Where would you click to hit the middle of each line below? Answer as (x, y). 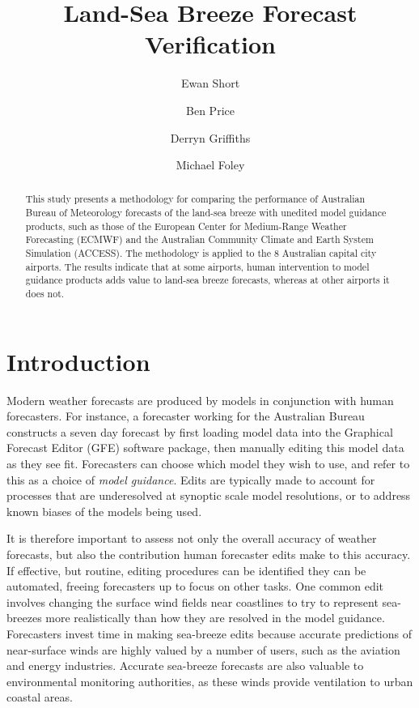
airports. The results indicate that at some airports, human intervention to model (197, 266)
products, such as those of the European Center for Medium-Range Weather (186, 226)
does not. (45, 294)
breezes (24, 618)
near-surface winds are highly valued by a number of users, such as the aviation (203, 649)
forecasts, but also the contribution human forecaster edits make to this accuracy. (209, 554)
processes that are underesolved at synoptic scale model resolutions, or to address (209, 495)
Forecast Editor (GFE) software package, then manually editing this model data (205, 448)
